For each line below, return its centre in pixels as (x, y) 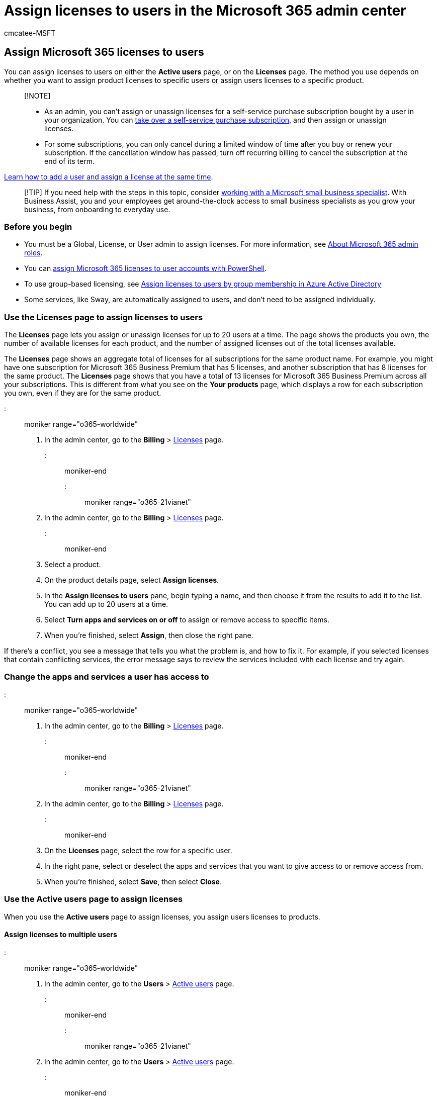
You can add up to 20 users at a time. (106, 604)
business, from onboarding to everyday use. (97, 209)
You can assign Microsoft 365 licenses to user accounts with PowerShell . (146, 268)
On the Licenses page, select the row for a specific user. (138, 850)
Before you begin (38, 226)
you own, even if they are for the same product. (83, 393)
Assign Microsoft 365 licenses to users (104, 52)
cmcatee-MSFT (30, 33)
